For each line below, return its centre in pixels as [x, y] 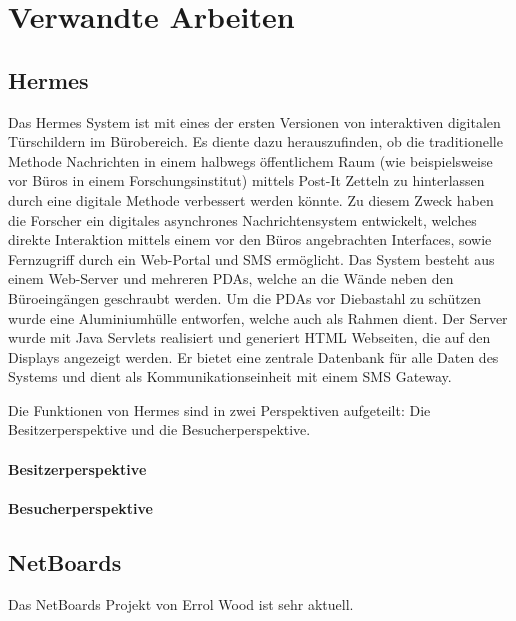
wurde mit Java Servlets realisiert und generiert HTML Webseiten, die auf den [249, 337]
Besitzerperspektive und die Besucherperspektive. [159, 429]
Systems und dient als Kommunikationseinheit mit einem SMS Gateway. [230, 376]
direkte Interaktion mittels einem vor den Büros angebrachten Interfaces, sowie [250, 239]
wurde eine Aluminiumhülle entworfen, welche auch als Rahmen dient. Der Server [258, 317]
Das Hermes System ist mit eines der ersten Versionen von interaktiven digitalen [254, 121]
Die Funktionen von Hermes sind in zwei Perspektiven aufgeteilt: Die [219, 409]
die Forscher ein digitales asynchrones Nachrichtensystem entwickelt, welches [242, 219]
